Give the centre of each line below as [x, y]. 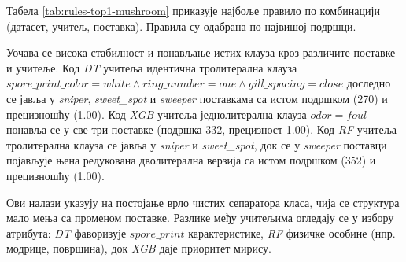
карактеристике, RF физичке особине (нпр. [292, 232]
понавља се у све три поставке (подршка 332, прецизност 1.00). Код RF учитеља [202, 129]
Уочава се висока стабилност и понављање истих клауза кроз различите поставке [201, 52]
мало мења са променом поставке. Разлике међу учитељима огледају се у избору [200, 218]
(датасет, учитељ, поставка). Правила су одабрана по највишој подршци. [181, 26]
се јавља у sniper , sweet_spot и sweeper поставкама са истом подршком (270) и [197, 98]
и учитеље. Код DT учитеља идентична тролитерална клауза [152, 67]
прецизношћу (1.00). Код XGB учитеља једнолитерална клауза [157, 114]
